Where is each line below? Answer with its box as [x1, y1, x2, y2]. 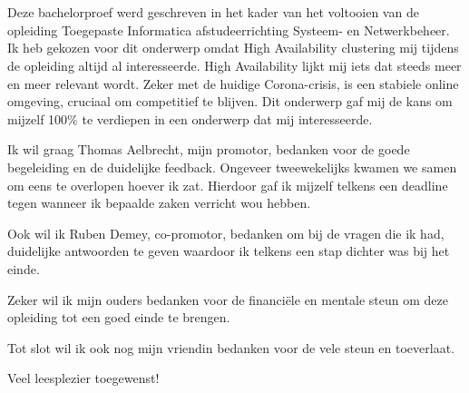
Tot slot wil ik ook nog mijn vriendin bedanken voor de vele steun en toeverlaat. [7, 338, 455, 357]
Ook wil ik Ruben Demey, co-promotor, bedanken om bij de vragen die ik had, [7, 223, 445, 242]
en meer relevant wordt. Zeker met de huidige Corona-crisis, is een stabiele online [7, 74, 459, 93]
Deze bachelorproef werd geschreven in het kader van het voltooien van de [7, 3, 419, 22]
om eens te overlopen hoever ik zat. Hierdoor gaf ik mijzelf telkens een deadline [7, 175, 448, 194]
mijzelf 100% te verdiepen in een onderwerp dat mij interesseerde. [7, 109, 373, 128]
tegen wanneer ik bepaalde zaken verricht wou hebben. [7, 193, 311, 212]
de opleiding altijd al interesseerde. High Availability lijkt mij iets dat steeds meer [7, 55, 462, 74]
